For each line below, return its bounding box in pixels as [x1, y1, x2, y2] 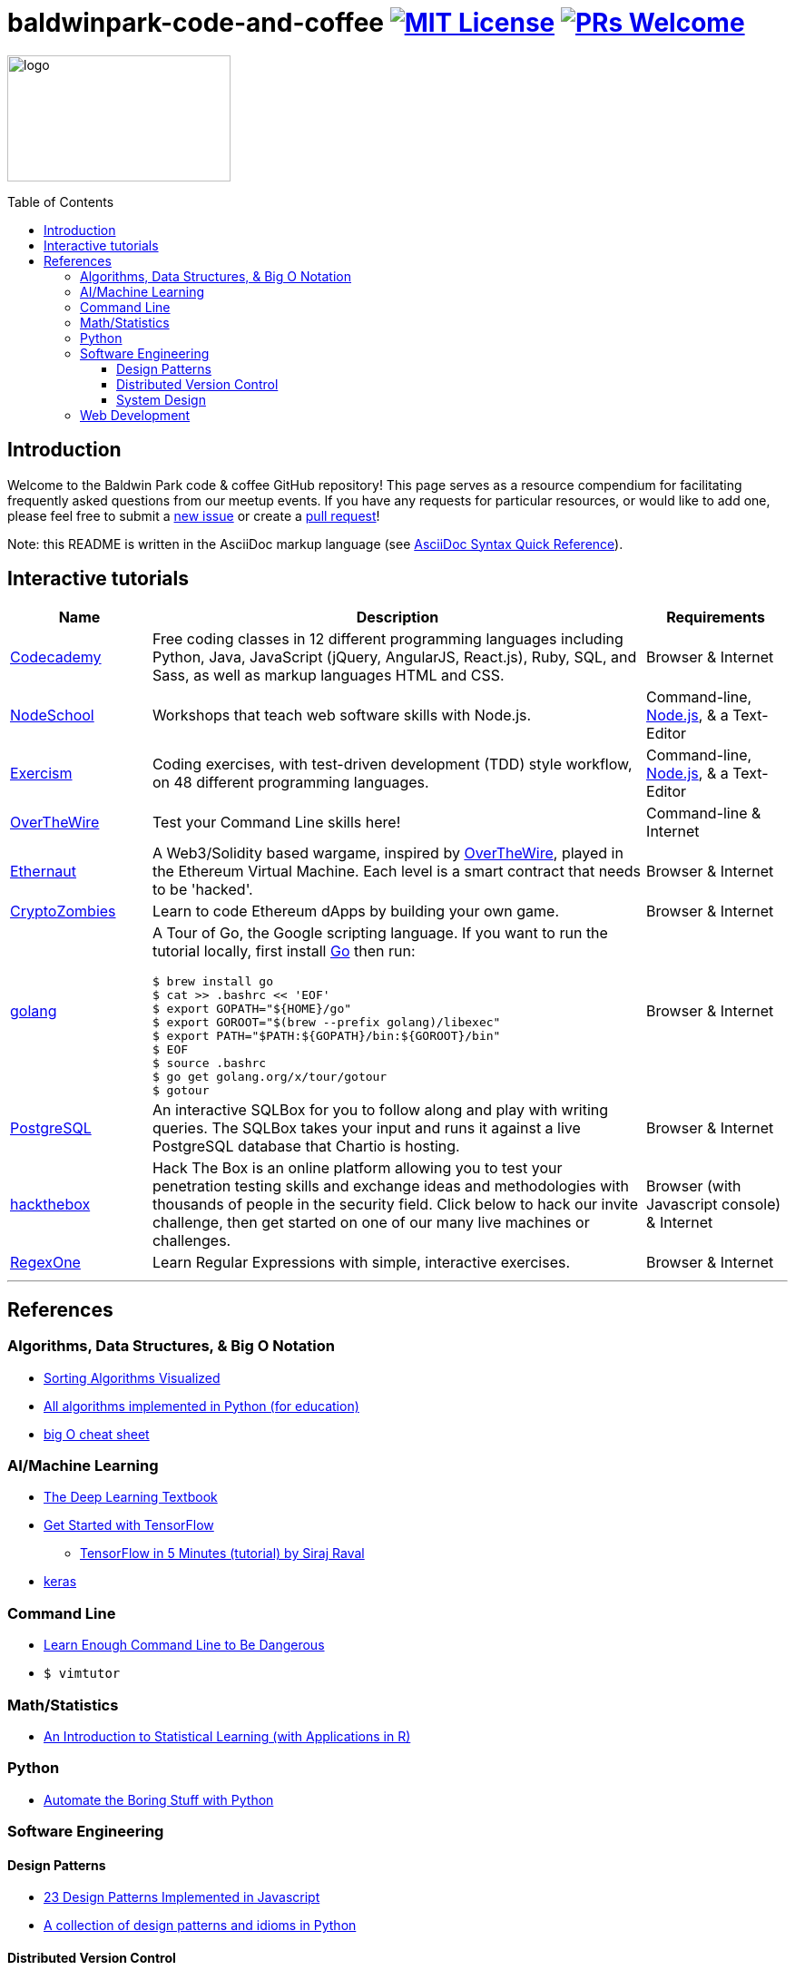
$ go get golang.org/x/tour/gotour [152, 1070, 388, 1084]
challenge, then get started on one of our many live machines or [152, 1213, 590, 1232]
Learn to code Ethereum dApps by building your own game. [152, 902, 560, 921]
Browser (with [646, 1177, 741, 1196]
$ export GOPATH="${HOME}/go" [152, 1002, 352, 1016]
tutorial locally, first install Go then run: [152, 942, 416, 961]
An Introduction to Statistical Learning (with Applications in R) [44, 1728, 411, 1744]
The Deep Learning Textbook [44, 1489, 218, 1505]
